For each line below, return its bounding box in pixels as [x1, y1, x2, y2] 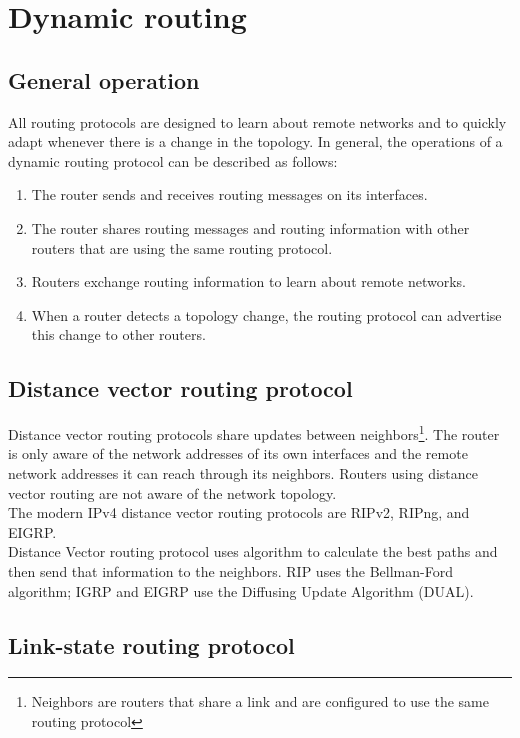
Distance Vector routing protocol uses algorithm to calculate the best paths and [8, 541, 498, 562]
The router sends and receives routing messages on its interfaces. [31, 184, 428, 205]
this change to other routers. [31, 324, 206, 345]
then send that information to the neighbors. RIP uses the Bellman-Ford [8, 560, 453, 581]
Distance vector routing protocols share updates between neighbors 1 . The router [8, 421, 500, 444]
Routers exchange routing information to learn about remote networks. [31, 271, 467, 292]
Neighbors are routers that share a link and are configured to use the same [31, 691, 489, 712]
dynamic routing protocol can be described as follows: [8, 150, 338, 171]
